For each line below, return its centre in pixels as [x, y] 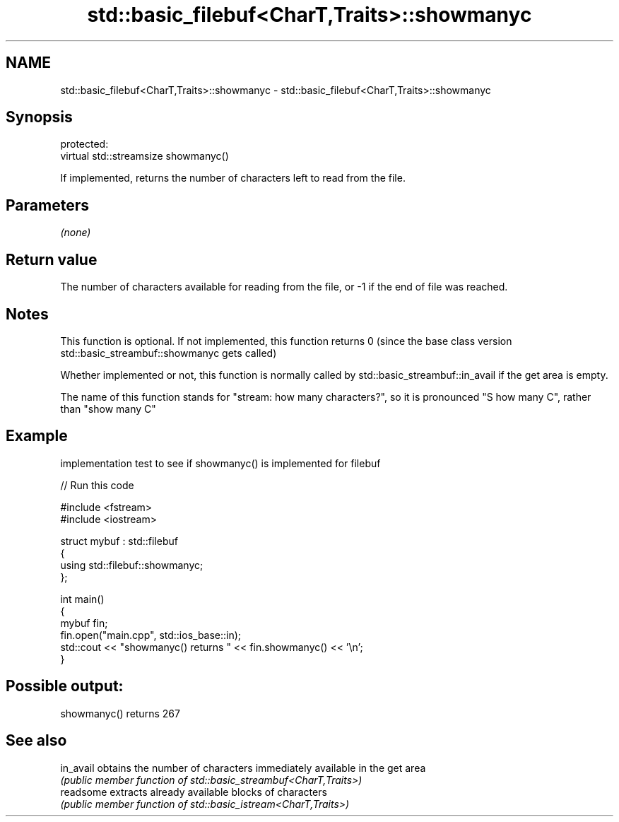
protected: [84, 144]
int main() [82, 599]
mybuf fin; [84, 623]
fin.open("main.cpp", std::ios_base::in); [151, 635]
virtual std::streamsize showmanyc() [145, 156]
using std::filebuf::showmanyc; [132, 565]
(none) [76, 233]
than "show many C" [108, 409]
